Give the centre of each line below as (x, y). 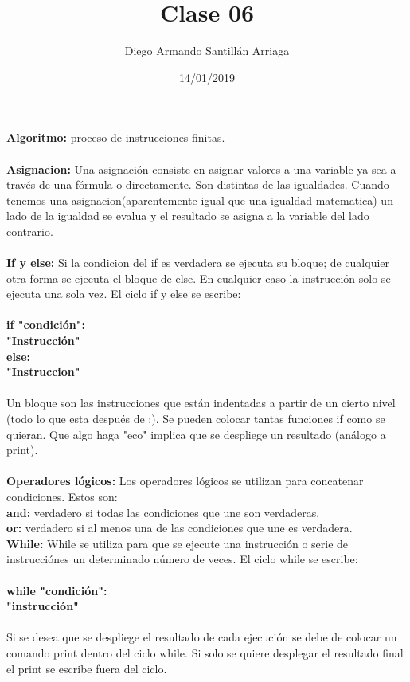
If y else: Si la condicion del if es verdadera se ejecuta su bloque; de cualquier (198, 263)
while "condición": (57, 590)
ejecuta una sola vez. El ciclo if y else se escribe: (124, 294)
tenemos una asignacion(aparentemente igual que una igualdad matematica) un (200, 200)
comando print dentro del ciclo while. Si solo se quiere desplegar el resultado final (205, 652)
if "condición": (46, 325)
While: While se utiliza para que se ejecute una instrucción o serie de (178, 543)
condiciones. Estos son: (62, 496)
